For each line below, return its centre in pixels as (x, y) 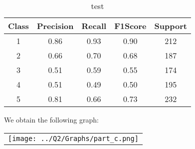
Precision (55, 26)
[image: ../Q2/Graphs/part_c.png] (73, 138)
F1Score (130, 26)
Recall (94, 26)
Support (171, 26)
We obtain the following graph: (51, 119)
